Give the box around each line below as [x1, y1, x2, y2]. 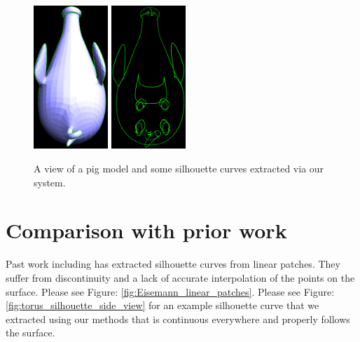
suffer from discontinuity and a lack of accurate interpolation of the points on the [6, 270, 355, 285]
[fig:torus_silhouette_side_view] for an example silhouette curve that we [6, 298, 319, 313]
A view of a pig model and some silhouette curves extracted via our [34, 161, 324, 176]
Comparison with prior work [6, 216, 287, 245]
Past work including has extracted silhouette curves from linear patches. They [6, 256, 340, 271]
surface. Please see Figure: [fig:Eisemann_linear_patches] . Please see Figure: [6, 284, 335, 299]
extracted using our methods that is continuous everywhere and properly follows [6, 311, 350, 326]
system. [34, 175, 66, 189]
